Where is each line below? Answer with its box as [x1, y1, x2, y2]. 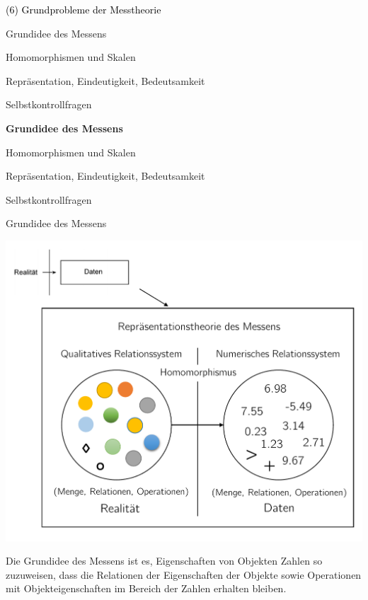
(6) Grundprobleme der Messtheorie [6, 2, 161, 16]
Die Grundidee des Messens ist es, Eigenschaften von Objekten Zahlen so [6, 553, 323, 568]
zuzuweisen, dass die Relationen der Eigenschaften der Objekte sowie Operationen [6, 567, 362, 582]
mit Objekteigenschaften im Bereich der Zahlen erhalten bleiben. [6, 581, 287, 596]
